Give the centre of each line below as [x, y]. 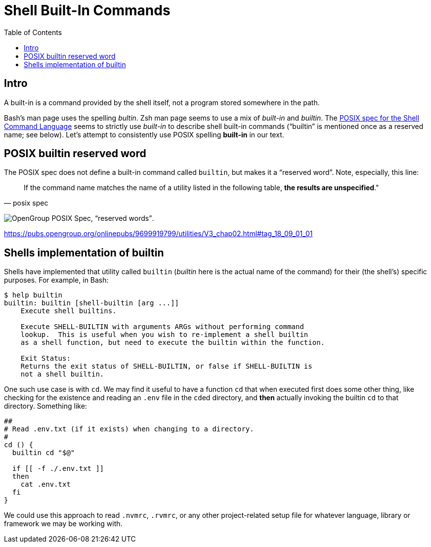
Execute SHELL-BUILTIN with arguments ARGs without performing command [162, 327]
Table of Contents [33, 32]
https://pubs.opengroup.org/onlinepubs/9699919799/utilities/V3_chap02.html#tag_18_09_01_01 [158, 234]
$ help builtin [33, 295]
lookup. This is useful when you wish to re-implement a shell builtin [164, 335]
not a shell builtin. [62, 374]
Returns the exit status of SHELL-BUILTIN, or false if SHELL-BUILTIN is [166, 366]
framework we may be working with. [63, 524]
